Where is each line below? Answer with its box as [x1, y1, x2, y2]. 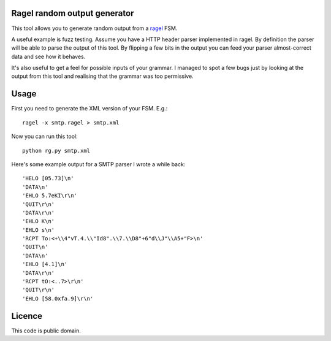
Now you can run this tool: [11, 132, 78, 140]
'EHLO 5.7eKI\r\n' [22, 192, 78, 199]
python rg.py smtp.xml [22, 147, 91, 154]
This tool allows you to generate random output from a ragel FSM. [11, 25, 178, 32]
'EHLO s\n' [22, 226, 55, 233]
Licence [11, 310, 43, 321]
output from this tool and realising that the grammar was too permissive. [11, 72, 194, 80]
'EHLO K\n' [22, 218, 55, 225]
